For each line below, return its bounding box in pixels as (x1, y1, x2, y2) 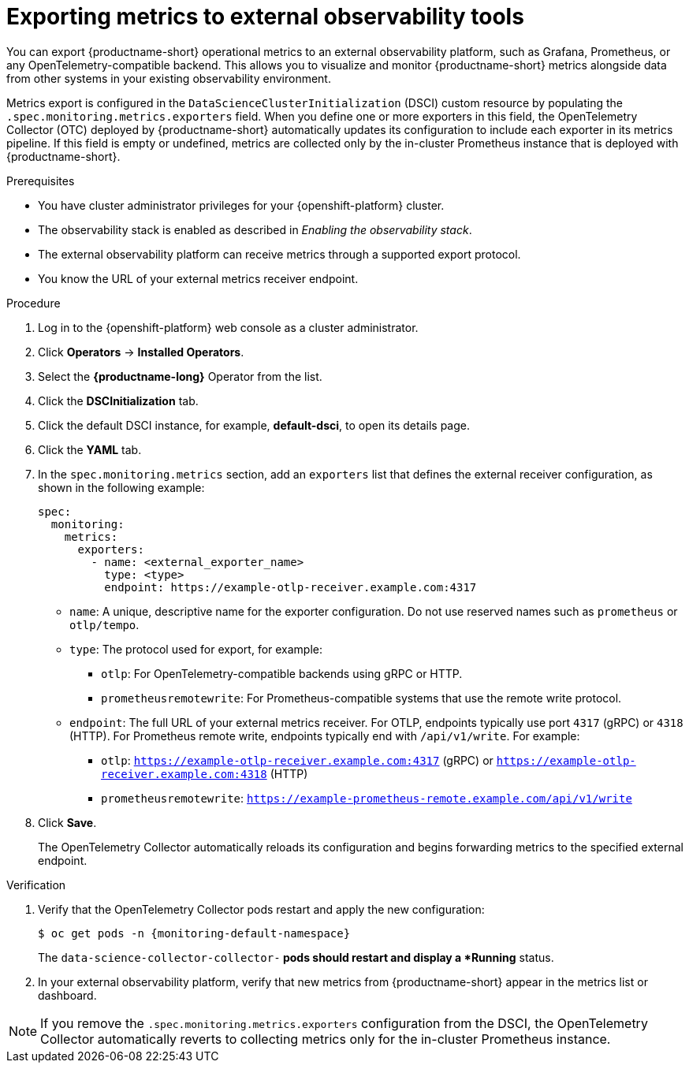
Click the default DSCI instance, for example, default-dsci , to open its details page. (38, 418, 470, 432)
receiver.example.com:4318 (101, 767, 267, 780)
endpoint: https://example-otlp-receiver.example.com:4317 (104, 580, 477, 594)
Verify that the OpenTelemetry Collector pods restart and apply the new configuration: (38, 902, 485, 916)
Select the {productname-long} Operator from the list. (38, 369, 322, 383)
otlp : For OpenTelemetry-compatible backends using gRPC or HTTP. (101, 666, 463, 680)
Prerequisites (6, 173, 75, 188)
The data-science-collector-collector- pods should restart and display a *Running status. (38, 950, 554, 964)
